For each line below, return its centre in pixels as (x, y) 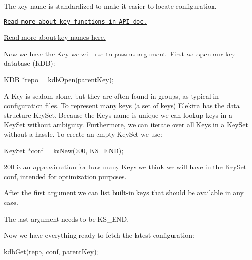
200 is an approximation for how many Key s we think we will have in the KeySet (125, 167)
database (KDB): (29, 63)
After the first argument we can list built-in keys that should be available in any (124, 193)
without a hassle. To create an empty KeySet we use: (83, 134)
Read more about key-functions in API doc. (76, 22)
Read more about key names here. (55, 37)
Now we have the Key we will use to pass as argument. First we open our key (120, 53)
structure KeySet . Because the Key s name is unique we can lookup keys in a (118, 115)
